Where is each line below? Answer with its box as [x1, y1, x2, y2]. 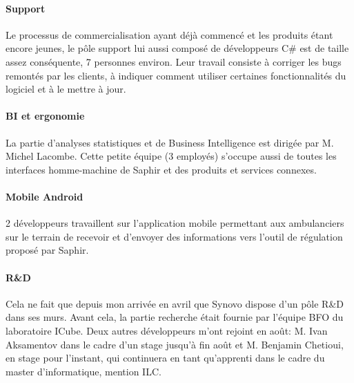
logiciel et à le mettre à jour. [6, 82, 126, 96]
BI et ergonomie [6, 109, 85, 123]
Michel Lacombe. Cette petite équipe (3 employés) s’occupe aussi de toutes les [6, 149, 337, 163]
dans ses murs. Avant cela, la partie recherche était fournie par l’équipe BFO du [6, 310, 344, 324]
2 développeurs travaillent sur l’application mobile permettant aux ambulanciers [6, 216, 344, 230]
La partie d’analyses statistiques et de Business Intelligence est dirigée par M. [6, 135, 334, 149]
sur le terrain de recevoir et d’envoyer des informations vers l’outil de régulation [6, 229, 343, 243]
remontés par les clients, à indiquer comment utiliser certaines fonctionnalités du [6, 68, 346, 82]
